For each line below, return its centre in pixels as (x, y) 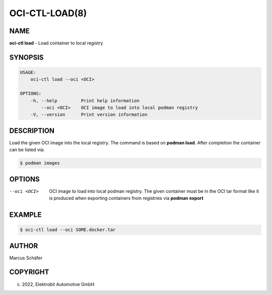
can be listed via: (27, 150)
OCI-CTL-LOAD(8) (48, 13)
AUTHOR (24, 246)
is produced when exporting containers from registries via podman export (126, 198)
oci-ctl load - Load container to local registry (56, 43)
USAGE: (28, 72)
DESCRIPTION (32, 131)
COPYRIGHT (29, 272)
